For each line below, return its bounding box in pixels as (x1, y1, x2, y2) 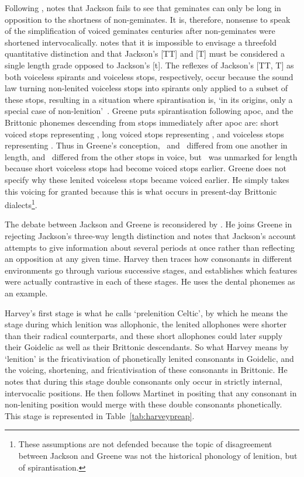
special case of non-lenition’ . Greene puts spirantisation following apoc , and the (5, 105, 293, 117)
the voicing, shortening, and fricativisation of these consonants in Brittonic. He (5, 364, 288, 376)
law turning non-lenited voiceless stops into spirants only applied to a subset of (5, 82, 288, 94)
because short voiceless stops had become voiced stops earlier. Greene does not (5, 162, 286, 174)
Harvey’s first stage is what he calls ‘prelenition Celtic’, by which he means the (5, 306, 288, 319)
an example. (5, 286, 48, 299)
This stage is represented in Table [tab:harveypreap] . (5, 409, 195, 421)
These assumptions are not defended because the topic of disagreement (18, 438, 272, 450)
